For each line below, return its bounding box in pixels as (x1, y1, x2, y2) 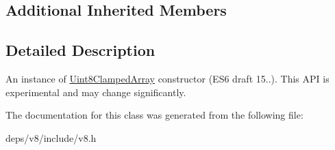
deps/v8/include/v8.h (5, 130, 97, 145)
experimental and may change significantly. (5, 85, 186, 99)
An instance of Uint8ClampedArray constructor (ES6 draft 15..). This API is (5, 71, 330, 85)
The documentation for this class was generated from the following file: (5, 108, 303, 122)
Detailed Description (5, 40, 156, 61)
